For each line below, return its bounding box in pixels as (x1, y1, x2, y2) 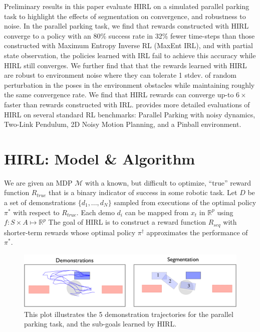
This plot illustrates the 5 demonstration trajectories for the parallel (24, 308, 233, 319)
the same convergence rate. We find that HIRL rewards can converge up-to (4, 89, 234, 100)
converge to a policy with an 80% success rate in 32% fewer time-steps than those (4, 30, 255, 41)
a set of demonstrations (4, 197, 76, 208)
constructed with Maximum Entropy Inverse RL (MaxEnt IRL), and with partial (4, 40, 253, 51)
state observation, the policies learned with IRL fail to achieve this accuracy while (4, 50, 256, 60)
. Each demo (76, 207, 115, 217)
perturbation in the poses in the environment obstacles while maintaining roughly (4, 79, 255, 90)
